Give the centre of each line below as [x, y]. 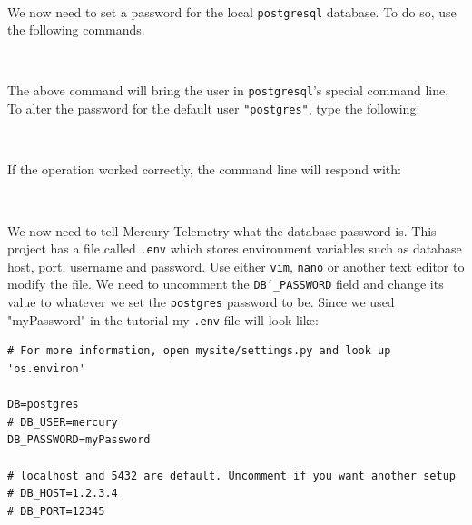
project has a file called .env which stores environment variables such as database [235, 248]
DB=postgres [43, 405]
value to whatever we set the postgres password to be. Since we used [201, 302]
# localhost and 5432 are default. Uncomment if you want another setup [231, 475]
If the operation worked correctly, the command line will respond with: [204, 169]
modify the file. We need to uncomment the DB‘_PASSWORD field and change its [226, 284]
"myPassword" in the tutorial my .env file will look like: [163, 319]
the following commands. [76, 30]
